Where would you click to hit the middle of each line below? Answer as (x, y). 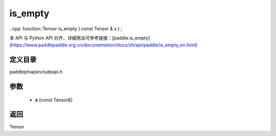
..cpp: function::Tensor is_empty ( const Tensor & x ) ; (66, 29)
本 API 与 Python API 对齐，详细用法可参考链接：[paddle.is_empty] (80, 38)
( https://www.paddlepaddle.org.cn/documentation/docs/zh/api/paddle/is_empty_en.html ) (103, 45)
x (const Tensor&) (54, 100)
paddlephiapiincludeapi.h (36, 72)
